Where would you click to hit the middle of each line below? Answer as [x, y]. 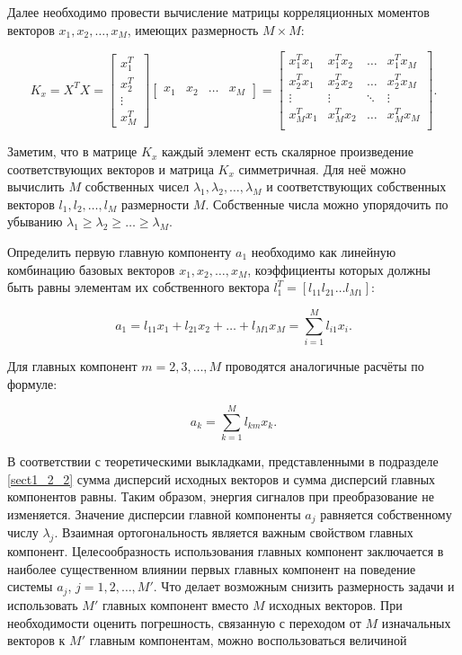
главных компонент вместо [175, 604]
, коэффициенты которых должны [339, 269]
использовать [43, 604]
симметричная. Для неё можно [322, 168]
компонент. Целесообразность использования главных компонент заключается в [226, 551]
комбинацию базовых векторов [91, 269]
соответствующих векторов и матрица [111, 168]
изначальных [416, 622]
